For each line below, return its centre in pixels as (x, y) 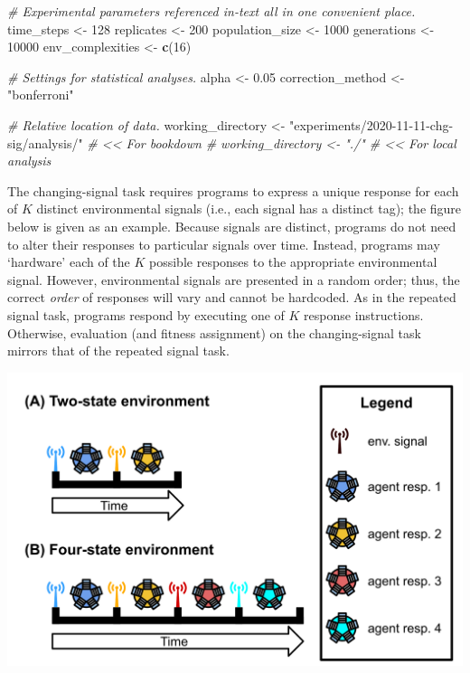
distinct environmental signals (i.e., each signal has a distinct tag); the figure (249, 209)
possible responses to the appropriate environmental (293, 262)
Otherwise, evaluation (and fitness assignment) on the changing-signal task (214, 332)
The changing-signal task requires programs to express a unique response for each (233, 190)
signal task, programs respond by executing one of (146, 314)
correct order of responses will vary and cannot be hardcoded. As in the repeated (232, 297)
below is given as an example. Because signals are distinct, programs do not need (232, 226)
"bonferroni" (41, 95)
